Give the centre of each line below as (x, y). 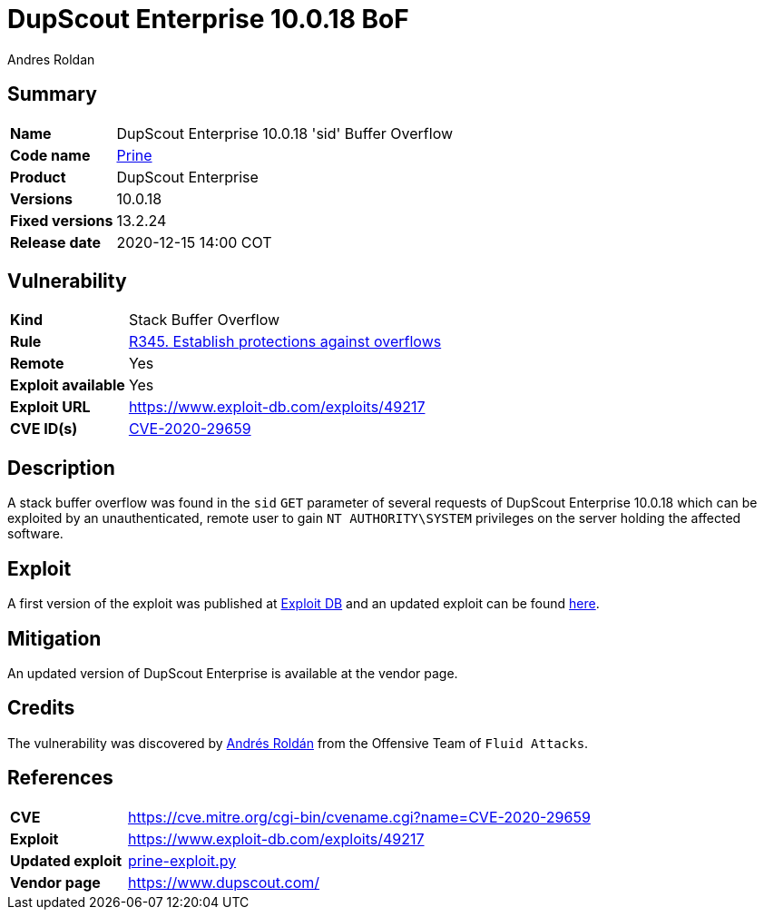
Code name (50, 155)
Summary (52, 94)
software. (35, 534)
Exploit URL (50, 407)
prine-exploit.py (182, 860)
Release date (56, 242)
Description (61, 468)
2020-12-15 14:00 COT (194, 242)
